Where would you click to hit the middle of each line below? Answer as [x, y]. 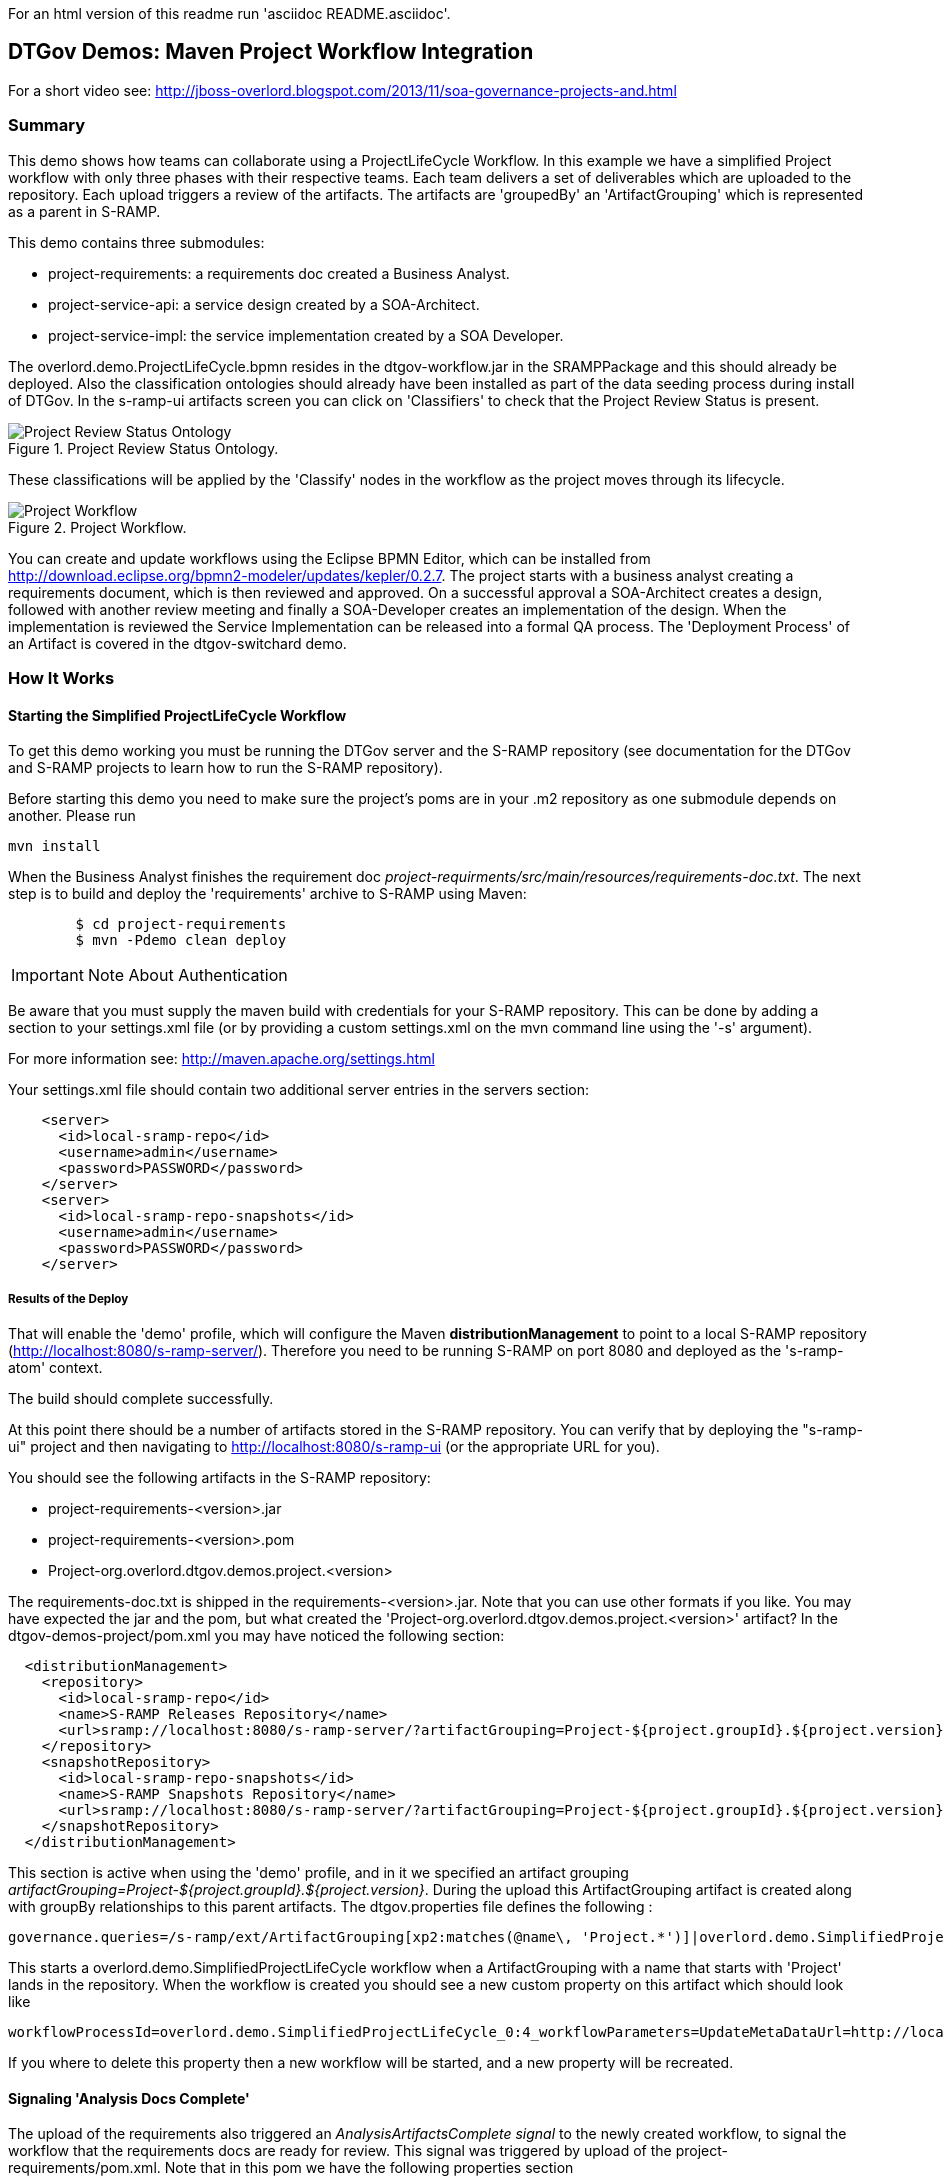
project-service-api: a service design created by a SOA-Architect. [264, 304]
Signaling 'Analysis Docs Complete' [129, 2098]
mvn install [54, 846]
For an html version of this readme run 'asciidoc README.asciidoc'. [229, 13]
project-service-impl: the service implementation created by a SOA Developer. [306, 335]
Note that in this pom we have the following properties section [369, 2168]
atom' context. [55, 1367]
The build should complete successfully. [141, 1398]
